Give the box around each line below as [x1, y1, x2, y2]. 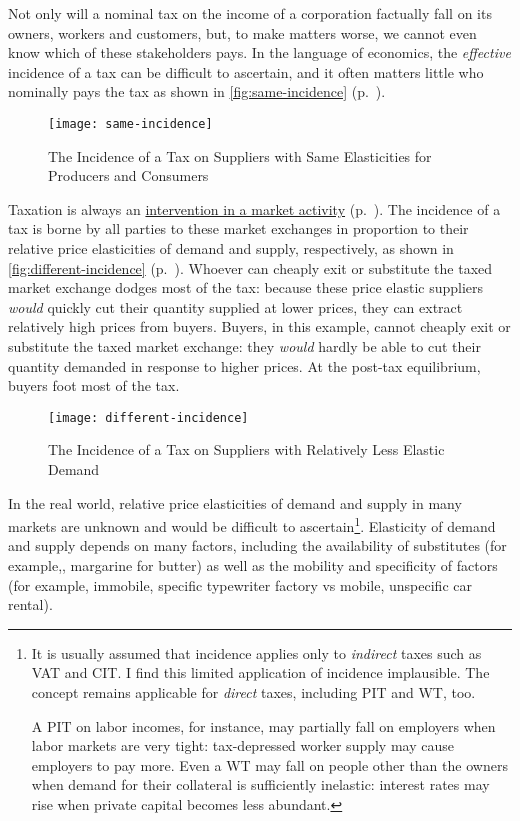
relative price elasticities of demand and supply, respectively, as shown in [8, 238, 454, 258]
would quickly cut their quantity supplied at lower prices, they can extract [8, 296, 463, 317]
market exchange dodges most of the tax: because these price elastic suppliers [8, 277, 484, 298]
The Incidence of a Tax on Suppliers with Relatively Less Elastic [48, 439, 445, 460]
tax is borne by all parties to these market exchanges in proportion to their [8, 218, 469, 239]
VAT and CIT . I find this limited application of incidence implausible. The [31, 662, 490, 683]
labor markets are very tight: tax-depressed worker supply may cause [31, 735, 454, 756]
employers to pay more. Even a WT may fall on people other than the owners [31, 754, 508, 775]
